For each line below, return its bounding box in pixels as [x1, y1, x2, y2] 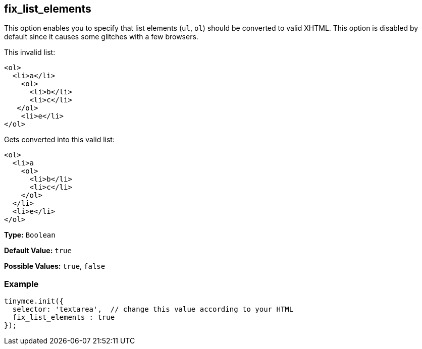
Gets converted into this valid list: [4, 135, 115, 144]
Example [4, 278, 39, 289]
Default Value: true [4, 246, 72, 255]
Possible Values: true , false [4, 262, 105, 271]
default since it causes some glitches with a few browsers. [4, 32, 198, 41]
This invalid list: [4, 48, 56, 57]
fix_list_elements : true [12, 313, 115, 322]
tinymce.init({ [4, 297, 64, 306]
